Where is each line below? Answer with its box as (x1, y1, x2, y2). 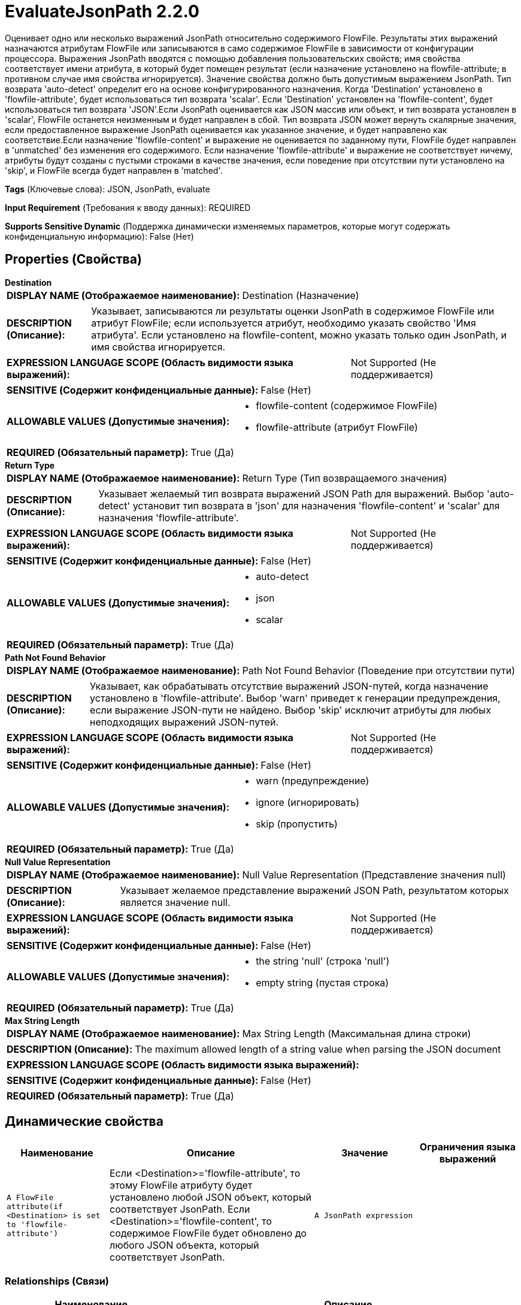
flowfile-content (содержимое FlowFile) (256, 399, 438, 412)
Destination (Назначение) (242, 289, 359, 301)
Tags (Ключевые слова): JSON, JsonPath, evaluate (5, 183, 210, 194)
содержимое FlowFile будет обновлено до (110, 1227, 307, 1240)
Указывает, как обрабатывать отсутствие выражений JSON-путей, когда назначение (90, 679, 489, 692)
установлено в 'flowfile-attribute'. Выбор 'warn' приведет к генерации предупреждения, (90, 691, 501, 704)
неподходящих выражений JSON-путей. (90, 715, 278, 728)
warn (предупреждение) (256, 774, 369, 787)
